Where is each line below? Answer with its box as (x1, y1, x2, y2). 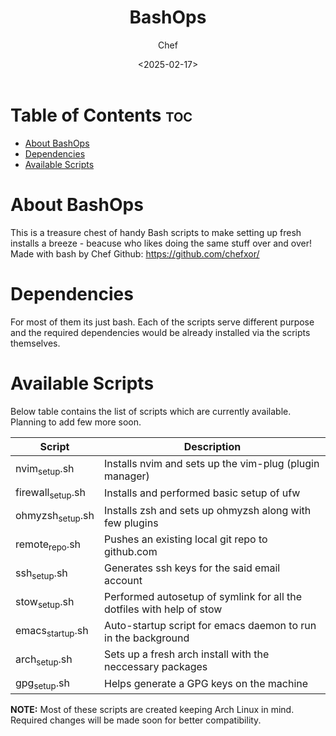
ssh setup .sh (15, 566, 68, 582)
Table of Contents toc (10, 104, 193, 126)
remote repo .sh (15, 537, 82, 553)
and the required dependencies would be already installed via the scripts (10, 326, 311, 338)
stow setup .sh (15, 595, 75, 611)
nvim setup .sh (15, 461, 75, 478)
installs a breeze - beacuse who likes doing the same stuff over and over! (10, 237, 313, 249)
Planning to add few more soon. (10, 416, 142, 428)
